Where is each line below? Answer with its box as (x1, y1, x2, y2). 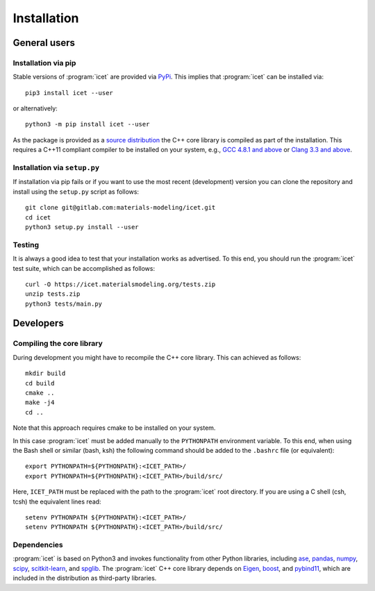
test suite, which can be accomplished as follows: (12, 264, 156, 272)
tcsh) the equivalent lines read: (12, 497, 101, 506)
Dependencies (12, 540, 64, 550)
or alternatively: (12, 104, 58, 113)
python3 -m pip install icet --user (25, 120, 150, 128)
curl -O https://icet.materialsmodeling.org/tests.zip (25, 280, 216, 288)
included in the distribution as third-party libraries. (12, 574, 157, 583)
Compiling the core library (12, 339, 103, 349)
